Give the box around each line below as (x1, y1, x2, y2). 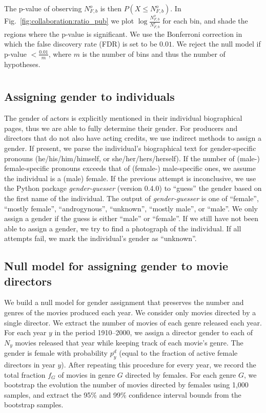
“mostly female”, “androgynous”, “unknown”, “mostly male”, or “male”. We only (4, 203, 258, 213)
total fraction (4, 369, 46, 380)
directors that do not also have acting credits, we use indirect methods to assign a (4, 133, 261, 143)
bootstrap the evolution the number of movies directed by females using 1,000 (4, 379, 249, 390)
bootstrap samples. (4, 399, 64, 410)
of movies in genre (58, 369, 115, 380)
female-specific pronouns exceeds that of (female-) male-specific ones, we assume (4, 163, 256, 173)
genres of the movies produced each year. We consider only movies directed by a (4, 307, 256, 318)
